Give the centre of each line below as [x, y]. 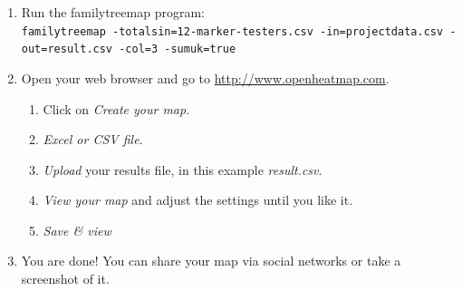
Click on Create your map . [116, 108]
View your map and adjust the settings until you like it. [198, 200]
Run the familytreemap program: [113, 12]
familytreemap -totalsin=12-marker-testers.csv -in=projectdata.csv [232, 31]
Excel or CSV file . [93, 139]
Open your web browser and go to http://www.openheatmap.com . [205, 78]
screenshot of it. [65, 279]
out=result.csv [67, 49]
